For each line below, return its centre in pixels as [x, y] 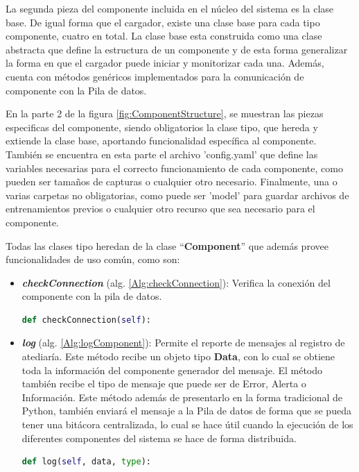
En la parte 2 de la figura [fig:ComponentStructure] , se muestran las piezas [165, 113]
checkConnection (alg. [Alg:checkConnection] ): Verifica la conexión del [176, 282]
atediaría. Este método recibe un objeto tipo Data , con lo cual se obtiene [178, 356]
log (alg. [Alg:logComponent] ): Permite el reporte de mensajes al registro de [183, 343]
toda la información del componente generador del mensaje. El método [172, 370]
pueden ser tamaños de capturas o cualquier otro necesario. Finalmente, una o [172, 182]
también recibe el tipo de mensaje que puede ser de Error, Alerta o [164, 383]
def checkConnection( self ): [86, 320]
